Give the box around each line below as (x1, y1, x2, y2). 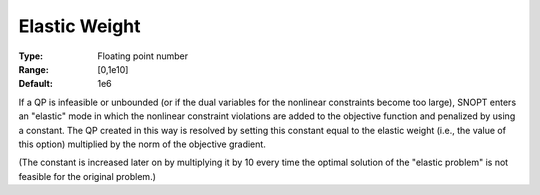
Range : (18, 63, 49, 75)
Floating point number (97, 50, 189, 62)
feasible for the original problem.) (18, 170, 157, 182)
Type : (18, 50, 44, 62)
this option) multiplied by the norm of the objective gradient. (18, 138, 267, 150)
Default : (18, 78, 54, 90)
